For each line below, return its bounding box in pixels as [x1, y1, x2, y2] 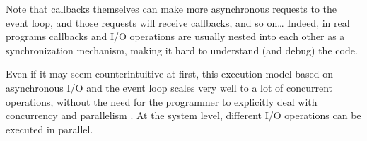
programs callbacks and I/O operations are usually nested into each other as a [6, 29, 345, 44]
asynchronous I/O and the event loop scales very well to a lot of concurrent [6, 80, 333, 94]
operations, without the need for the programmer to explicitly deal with [6, 94, 318, 109]
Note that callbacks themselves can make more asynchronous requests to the [6, 1, 337, 16]
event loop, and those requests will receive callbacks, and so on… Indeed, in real [6, 15, 350, 30]
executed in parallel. [6, 121, 93, 136]
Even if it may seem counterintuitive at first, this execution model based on [6, 66, 333, 81]
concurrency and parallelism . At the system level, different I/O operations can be [6, 108, 361, 123]
